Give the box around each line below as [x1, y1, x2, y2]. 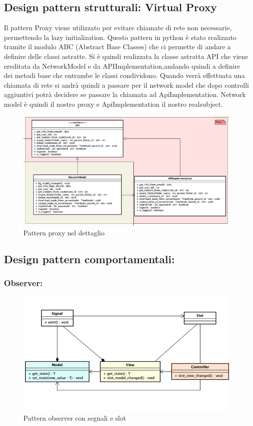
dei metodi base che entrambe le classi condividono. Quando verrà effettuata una [4, 70, 245, 80]
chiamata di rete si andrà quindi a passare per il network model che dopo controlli [4, 79, 249, 90]
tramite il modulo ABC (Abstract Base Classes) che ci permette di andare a [4, 41, 231, 52]
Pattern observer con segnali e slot [23, 412, 126, 423]
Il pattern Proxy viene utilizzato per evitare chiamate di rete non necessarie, [4, 22, 232, 33]
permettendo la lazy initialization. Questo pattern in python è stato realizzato [4, 32, 236, 42]
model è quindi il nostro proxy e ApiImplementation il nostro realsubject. [4, 98, 223, 109]
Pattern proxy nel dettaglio [23, 227, 105, 237]
